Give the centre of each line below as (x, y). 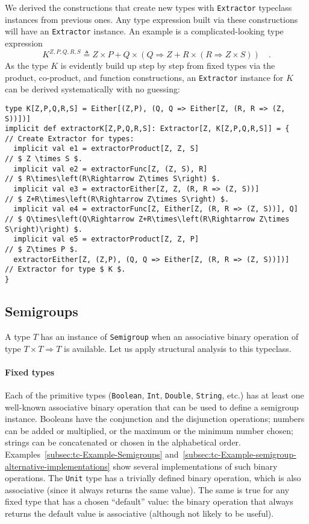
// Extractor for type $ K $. (65, 270)
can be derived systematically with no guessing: (92, 89)
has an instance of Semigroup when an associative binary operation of (170, 336)
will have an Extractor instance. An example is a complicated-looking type (144, 31)
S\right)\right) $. (44, 229)
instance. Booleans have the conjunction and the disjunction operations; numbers (155, 419)
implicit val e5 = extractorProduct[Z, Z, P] (106, 239)
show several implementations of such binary (195, 466)
